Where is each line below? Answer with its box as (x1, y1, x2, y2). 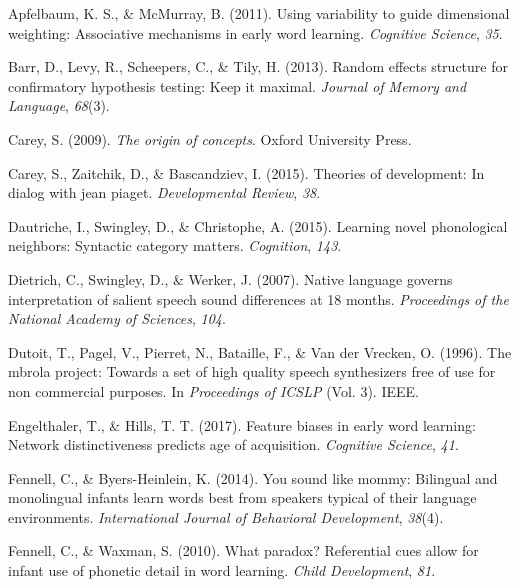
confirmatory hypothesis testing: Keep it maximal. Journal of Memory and (8, 75, 467, 96)
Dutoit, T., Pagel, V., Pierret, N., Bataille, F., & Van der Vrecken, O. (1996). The (8, 341, 512, 362)
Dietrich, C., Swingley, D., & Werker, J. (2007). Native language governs (8, 268, 453, 289)
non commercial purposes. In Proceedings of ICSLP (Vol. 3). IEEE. (8, 380, 419, 401)
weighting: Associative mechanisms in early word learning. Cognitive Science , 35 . (8, 22, 503, 43)
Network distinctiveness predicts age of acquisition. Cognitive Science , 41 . (8, 434, 459, 455)
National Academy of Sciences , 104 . (8, 308, 226, 329)
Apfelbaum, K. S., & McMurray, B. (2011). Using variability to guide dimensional (8, 3, 510, 23)
